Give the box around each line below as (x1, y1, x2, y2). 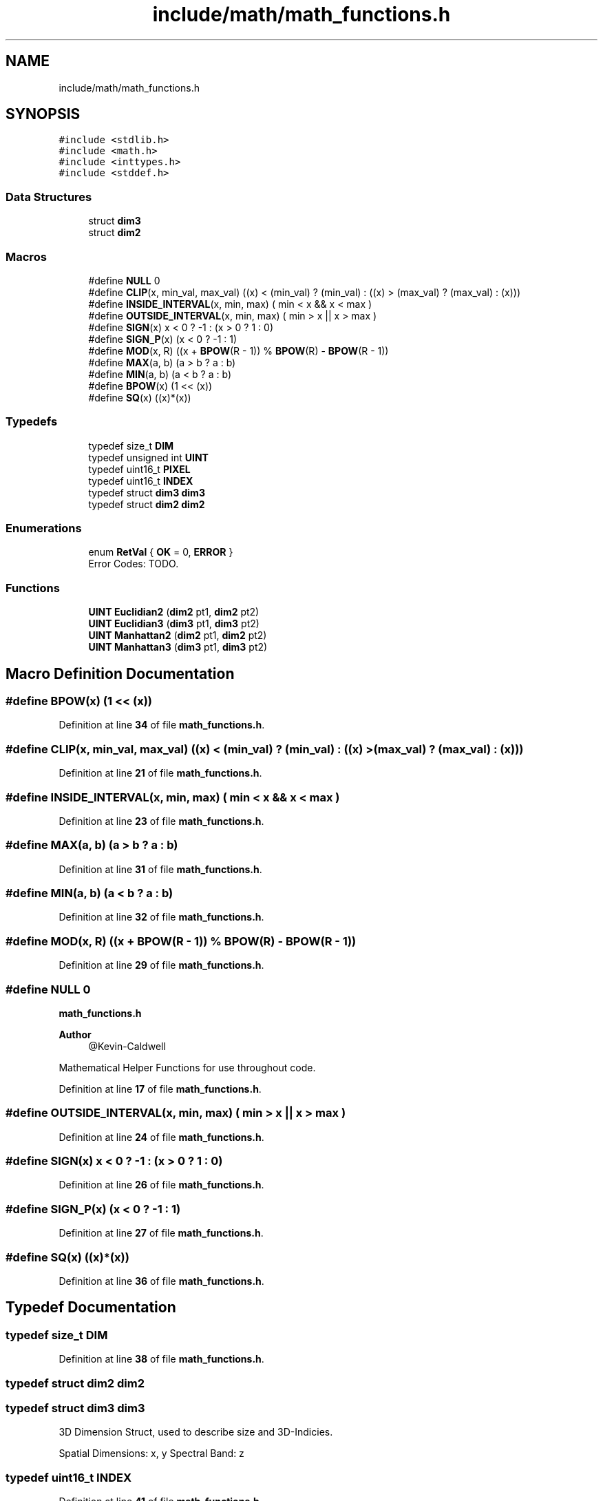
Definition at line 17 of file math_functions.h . (59, 1082, 262, 1095)
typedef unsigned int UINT (88, 451, 209, 463)
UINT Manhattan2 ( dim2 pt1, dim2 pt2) (88, 629, 267, 642)
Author (59, 1028, 92, 1040)
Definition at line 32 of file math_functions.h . (59, 911, 264, 923)
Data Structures (6, 189, 92, 204)
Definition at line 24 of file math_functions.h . (59, 1131, 264, 1143)
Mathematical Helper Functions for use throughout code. (59, 1061, 316, 1073)
